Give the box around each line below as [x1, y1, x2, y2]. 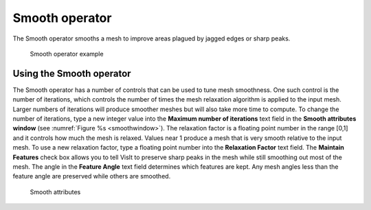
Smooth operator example [30, 49, 104, 58]
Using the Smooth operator [12, 67, 131, 79]
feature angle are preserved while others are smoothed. [12, 172, 171, 180]
